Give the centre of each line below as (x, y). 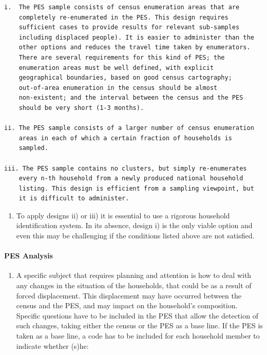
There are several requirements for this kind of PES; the (122, 57)
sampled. (33, 148)
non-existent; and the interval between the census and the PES (131, 98)
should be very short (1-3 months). (81, 108)
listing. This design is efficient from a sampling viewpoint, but (136, 188)
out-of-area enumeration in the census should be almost (118, 88)
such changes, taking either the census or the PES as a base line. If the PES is (139, 325)
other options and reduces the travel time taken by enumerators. (135, 48)
